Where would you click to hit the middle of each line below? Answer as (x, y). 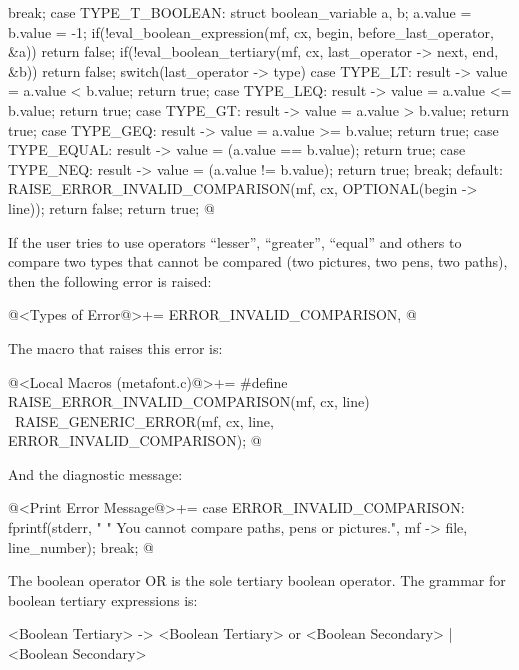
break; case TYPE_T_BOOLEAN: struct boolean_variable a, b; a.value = (240, 12)
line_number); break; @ (81, 546)
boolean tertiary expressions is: (103, 599)
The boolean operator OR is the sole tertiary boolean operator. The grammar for (257, 580)
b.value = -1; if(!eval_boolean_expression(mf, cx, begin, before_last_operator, (251, 31)
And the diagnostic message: (95, 473)
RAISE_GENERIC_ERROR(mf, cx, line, (144, 420)
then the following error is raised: (110, 280)
